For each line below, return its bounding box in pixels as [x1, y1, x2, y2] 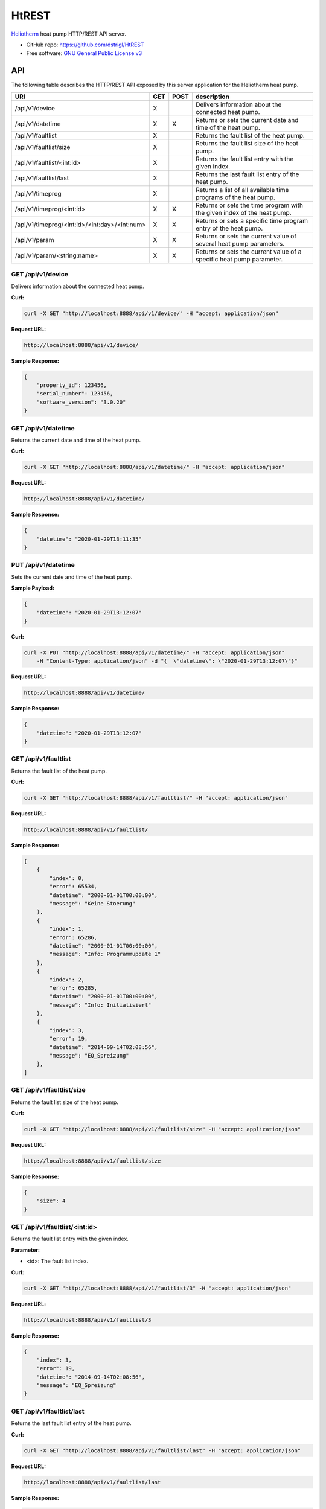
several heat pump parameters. [195, 239, 285, 247]
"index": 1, [49, 925, 85, 933]
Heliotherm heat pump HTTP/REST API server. [11, 30, 127, 37]
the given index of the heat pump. [195, 208, 292, 217]
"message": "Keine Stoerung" [49, 900, 136, 907]
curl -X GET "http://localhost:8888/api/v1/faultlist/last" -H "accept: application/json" [24, 1447, 301, 1454]
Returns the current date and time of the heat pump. [11, 436, 141, 444]
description [195, 92, 229, 101]
